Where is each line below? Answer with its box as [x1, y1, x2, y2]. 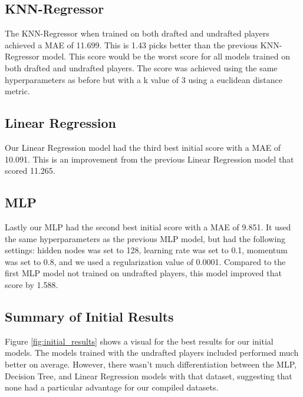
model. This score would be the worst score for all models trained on [42, 50, 290, 62]
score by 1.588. [5, 278, 58, 290]
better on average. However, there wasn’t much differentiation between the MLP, [5, 358, 297, 370]
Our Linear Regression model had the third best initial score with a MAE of [5, 141, 281, 153]
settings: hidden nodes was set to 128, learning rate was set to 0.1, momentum [5, 244, 288, 256]
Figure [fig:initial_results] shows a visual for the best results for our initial [5, 335, 274, 347]
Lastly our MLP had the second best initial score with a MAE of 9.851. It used [5, 220, 291, 233]
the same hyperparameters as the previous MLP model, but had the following [5, 232, 286, 244]
